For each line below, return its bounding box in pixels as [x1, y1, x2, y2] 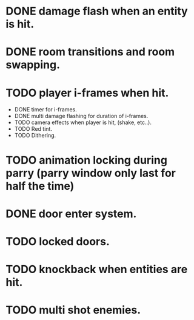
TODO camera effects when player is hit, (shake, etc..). [14, 119, 152, 126]
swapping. [5, 58, 61, 72]
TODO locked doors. [5, 234, 110, 248]
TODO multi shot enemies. [5, 303, 141, 317]
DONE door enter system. [5, 207, 137, 220]
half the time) [5, 179, 75, 193]
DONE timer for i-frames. [14, 106, 77, 113]
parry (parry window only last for [5, 166, 176, 180]
